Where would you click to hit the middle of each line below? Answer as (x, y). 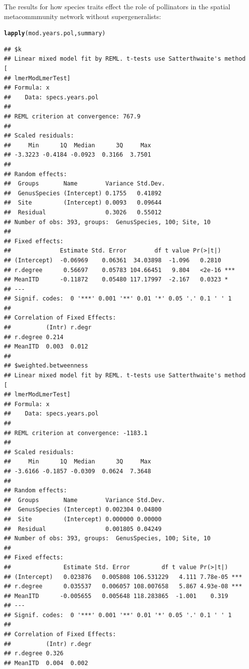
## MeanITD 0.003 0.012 (46, 347)
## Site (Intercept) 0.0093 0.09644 (83, 203)
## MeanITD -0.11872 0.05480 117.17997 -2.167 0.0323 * (116, 280)
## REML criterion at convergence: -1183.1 (76, 433)
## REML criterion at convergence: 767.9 (72, 116)
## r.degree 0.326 (34, 654)
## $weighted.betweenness (46, 366)
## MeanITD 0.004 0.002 (46, 663)
